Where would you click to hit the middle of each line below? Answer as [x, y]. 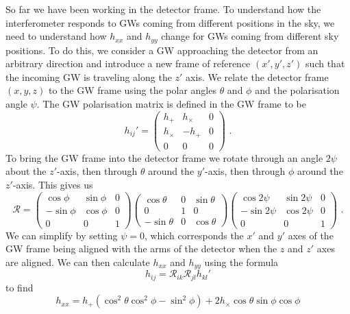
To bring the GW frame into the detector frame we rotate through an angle [164, 157]
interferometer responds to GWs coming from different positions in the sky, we [170, 22]
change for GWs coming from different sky [250, 36]
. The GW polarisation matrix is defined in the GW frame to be [171, 104]
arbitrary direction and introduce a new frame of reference [128, 63]
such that [325, 63]
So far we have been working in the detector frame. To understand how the [163, 9]
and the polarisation [297, 90]
